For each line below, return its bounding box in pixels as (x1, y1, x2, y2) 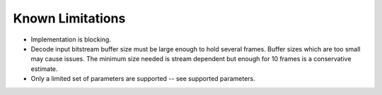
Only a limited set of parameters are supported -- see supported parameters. (30, 75, 256, 83)
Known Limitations (13, 11, 126, 26)
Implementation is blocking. (30, 35, 111, 44)
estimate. (30, 64, 58, 73)
